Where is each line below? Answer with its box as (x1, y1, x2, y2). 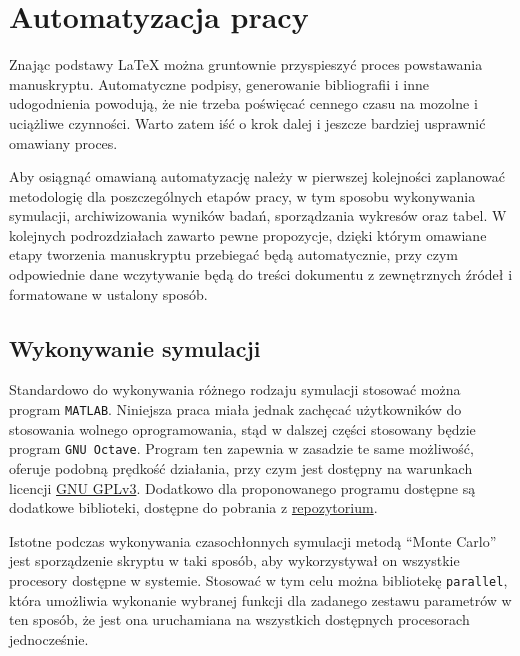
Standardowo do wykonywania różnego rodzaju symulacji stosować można (9, 379, 461, 400)
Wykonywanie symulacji (9, 332, 261, 363)
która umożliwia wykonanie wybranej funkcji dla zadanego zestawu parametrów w (9, 589, 512, 610)
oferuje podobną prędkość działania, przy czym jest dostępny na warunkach (9, 457, 473, 478)
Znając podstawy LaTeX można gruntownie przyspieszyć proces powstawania (9, 54, 483, 75)
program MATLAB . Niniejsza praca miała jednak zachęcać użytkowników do (9, 399, 462, 420)
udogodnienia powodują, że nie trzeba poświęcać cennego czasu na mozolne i (9, 93, 478, 114)
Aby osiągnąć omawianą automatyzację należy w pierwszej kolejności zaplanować (9, 166, 506, 187)
